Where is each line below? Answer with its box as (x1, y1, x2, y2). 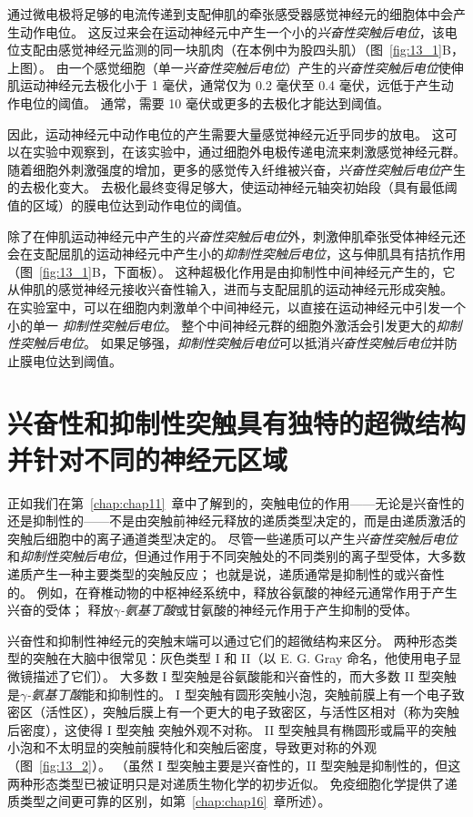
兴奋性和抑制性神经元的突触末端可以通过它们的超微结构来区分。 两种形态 (7, 630, 445, 649)
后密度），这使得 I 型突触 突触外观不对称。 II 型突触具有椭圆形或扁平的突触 (7, 720, 457, 739)
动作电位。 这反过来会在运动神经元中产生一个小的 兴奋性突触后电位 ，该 (19, 22, 445, 41)
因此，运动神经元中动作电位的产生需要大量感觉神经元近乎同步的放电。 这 (7, 124, 445, 143)
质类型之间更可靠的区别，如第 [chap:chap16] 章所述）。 (7, 791, 331, 811)
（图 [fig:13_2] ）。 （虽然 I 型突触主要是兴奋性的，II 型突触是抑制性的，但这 (7, 755, 461, 774)
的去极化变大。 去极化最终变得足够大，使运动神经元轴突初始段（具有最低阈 (7, 178, 458, 197)
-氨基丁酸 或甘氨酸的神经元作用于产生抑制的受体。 (119, 600, 418, 619)
